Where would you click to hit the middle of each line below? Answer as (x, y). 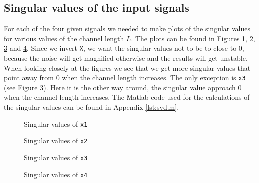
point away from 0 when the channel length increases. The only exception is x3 (125, 77)
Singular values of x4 (56, 174)
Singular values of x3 (56, 157)
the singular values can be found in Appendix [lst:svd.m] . (92, 107)
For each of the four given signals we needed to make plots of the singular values (127, 28)
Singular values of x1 (56, 124)
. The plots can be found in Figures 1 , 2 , (193, 38)
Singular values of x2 (56, 141)
